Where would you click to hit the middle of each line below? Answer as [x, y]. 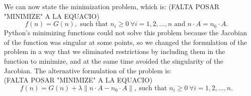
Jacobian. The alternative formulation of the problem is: [88, 70]
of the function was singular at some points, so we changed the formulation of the [125, 42]
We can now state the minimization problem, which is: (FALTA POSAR [112, 6]
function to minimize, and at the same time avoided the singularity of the [114, 61]
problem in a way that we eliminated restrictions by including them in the [115, 51]
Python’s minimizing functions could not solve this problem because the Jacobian [125, 33]
